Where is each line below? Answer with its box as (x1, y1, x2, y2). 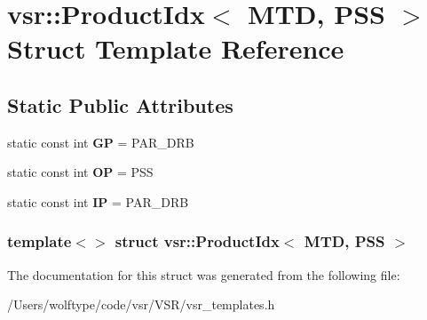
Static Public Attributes (7, 91, 233, 118)
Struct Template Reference (7, 30, 344, 67)
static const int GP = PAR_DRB (7, 132, 194, 151)
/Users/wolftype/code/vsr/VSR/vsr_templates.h (7, 295, 275, 314)
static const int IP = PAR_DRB (7, 192, 189, 211)
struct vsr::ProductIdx (115, 230, 280, 252)
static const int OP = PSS (7, 163, 154, 181)
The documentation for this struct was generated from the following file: (7, 265, 400, 284)
